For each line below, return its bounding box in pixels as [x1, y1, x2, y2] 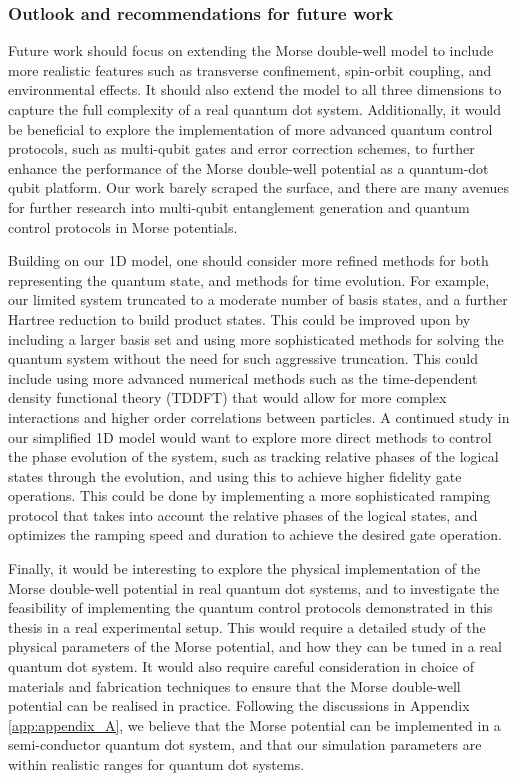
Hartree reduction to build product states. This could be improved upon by [8, 308, 471, 329]
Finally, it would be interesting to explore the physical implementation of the [8, 558, 481, 579]
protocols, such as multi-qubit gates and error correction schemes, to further [8, 138, 475, 159]
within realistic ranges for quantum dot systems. [8, 754, 305, 774]
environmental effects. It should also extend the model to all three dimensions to [8, 79, 502, 100]
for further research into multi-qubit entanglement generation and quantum [8, 196, 470, 217]
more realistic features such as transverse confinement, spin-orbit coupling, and [8, 59, 492, 80]
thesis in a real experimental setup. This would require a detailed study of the [8, 616, 486, 637]
